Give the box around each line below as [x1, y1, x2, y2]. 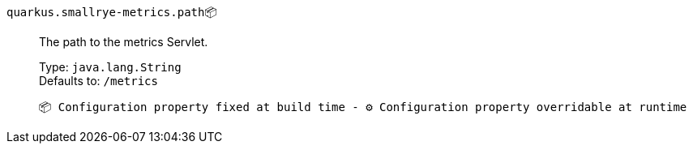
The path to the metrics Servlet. [39, 35, 208, 49]
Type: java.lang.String [39, 60, 182, 74]
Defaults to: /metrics [39, 74, 158, 88]
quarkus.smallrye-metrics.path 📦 [6, 5, 217, 19]
